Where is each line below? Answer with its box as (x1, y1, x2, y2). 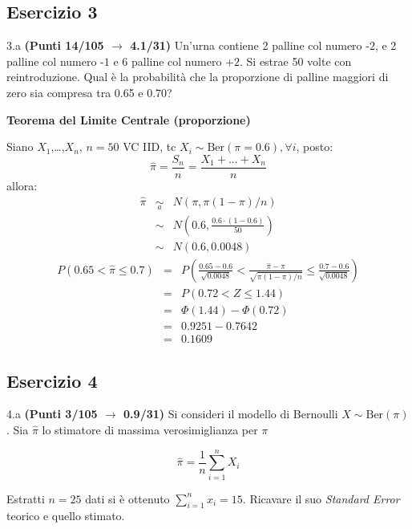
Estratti (6, 490, 45, 507)
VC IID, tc (123, 138, 176, 155)
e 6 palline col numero (113, 52, 222, 69)
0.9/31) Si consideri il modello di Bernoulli (123, 405, 338, 422)
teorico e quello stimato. (6, 507, 125, 524)
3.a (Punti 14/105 (6, 37, 104, 54)
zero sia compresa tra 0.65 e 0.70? (6, 83, 172, 100)
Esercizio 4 (6, 368, 98, 393)
